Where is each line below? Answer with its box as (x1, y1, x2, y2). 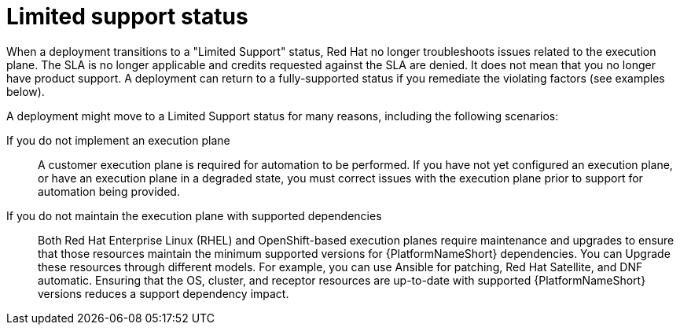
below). (6, 84, 45, 98)
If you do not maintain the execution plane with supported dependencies (6, 208, 382, 223)
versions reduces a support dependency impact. (38, 286, 289, 300)
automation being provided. (38, 184, 180, 198)
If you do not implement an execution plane (6, 133, 230, 147)
